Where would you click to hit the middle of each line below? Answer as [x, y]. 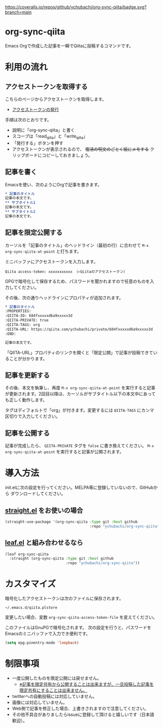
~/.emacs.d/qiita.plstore [31, 608]
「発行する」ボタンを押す [38, 143]
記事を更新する [27, 375]
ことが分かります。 [28, 358]
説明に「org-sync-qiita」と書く [43, 130]
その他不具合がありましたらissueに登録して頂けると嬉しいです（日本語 [83, 714]
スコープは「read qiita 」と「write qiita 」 [50, 137]
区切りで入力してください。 [33, 416]
